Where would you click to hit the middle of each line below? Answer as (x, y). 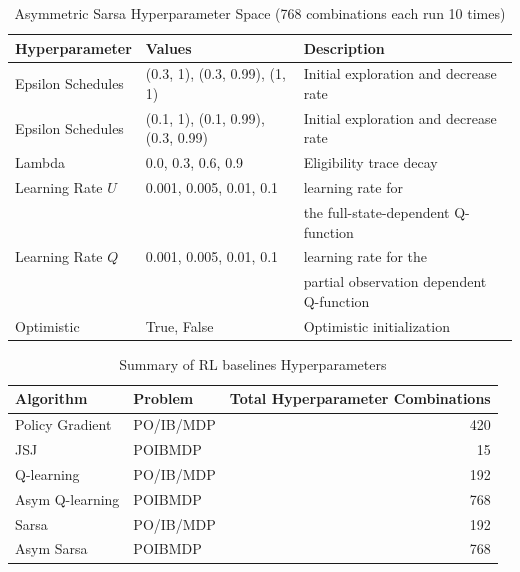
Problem (163, 398)
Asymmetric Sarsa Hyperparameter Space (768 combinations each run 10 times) (260, 13)
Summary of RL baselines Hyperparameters (253, 363)
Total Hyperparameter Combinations (360, 398)
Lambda (40, 162)
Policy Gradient (63, 424)
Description (344, 47)
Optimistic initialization (376, 325)
